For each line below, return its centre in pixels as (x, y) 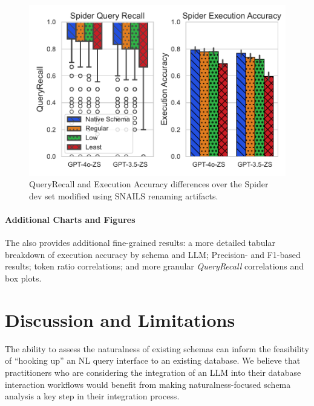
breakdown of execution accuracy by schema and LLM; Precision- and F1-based (153, 254)
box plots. (23, 278)
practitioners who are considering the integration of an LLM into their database (153, 372)
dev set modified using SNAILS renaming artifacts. (124, 195)
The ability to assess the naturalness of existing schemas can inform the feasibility (157, 348)
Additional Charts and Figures (70, 220)
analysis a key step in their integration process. (92, 396)
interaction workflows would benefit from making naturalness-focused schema (148, 384)
